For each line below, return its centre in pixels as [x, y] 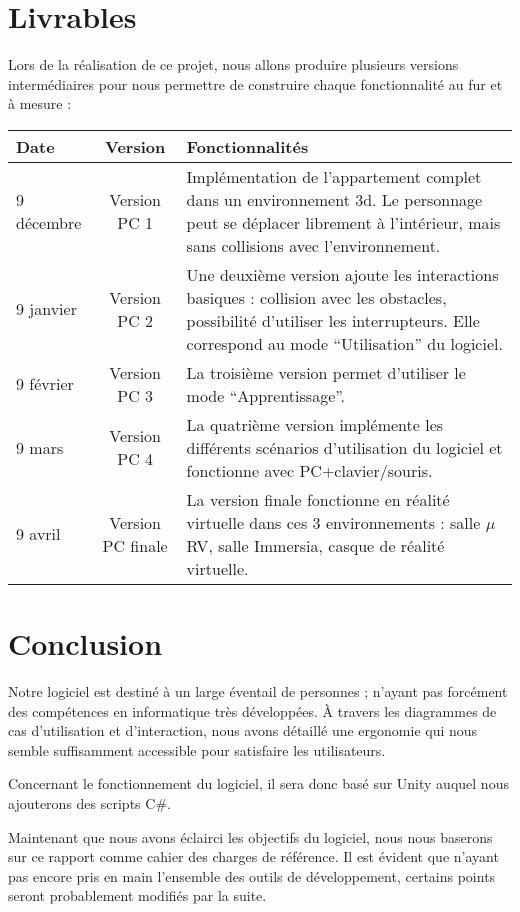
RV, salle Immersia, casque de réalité [315, 545]
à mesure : [40, 103]
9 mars [40, 447]
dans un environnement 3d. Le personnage [334, 199]
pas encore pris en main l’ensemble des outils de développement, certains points [252, 875]
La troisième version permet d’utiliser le [326, 372]
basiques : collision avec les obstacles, [316, 297]
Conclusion [85, 643]
